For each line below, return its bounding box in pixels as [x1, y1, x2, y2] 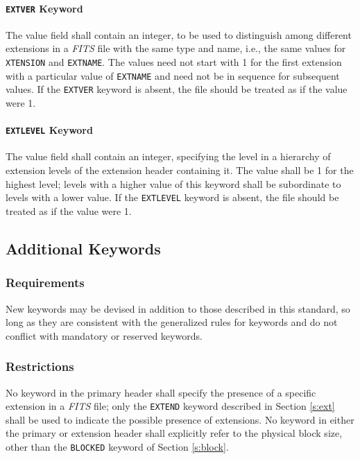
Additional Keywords [6, 237, 161, 259]
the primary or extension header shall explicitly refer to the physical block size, [6, 426, 343, 440]
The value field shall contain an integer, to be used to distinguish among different [6, 27, 352, 42]
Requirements [6, 274, 85, 291]
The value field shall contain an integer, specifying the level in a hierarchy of [6, 149, 331, 164]
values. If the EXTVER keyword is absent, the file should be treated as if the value [6, 82, 348, 96]
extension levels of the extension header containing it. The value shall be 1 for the [6, 163, 354, 177]
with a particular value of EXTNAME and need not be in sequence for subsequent [6, 68, 340, 83]
